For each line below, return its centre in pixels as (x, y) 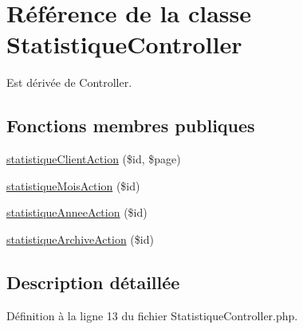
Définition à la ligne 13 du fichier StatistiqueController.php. (152, 315)
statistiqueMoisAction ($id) (73, 185)
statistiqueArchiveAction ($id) (80, 239)
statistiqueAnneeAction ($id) (77, 212)
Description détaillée (93, 282)
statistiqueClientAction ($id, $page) (94, 159)
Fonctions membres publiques (131, 125)
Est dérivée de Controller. (69, 82)
